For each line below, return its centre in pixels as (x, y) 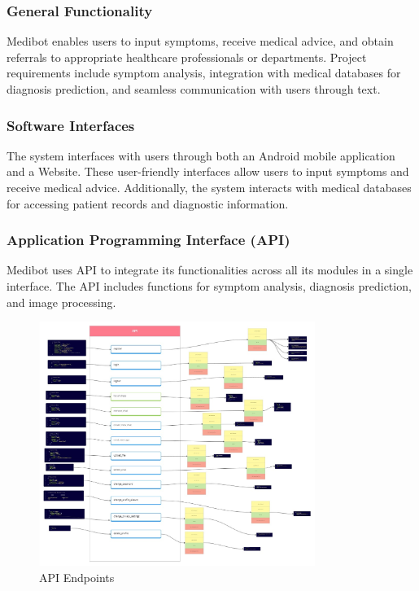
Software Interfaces (71, 125)
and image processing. (61, 302)
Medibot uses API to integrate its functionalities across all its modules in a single (210, 270)
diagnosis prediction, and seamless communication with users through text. (194, 89)
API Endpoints (77, 577)
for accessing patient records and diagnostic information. (148, 203)
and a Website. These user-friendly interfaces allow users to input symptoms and (208, 171)
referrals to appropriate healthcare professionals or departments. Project (187, 57)
